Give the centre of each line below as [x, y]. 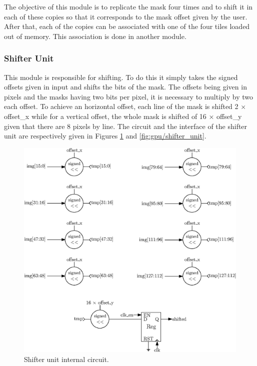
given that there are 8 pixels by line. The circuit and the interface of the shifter [126, 126]
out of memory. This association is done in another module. [95, 36]
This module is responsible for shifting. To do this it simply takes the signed [121, 77]
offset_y [229, 116]
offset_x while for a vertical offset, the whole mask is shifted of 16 [105, 116]
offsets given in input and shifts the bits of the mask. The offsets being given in [125, 87]
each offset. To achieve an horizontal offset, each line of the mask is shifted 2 [121, 106]
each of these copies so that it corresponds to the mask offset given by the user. [126, 16]
